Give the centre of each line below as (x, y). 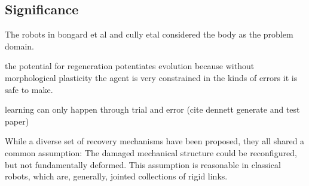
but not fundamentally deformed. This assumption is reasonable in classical (143, 164)
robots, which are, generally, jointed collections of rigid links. (116, 176)
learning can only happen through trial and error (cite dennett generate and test (152, 109)
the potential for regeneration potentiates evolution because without (130, 66)
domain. (20, 46)
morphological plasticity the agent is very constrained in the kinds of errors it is (151, 77)
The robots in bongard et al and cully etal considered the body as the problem (149, 34)
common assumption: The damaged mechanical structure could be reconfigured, (151, 152)
